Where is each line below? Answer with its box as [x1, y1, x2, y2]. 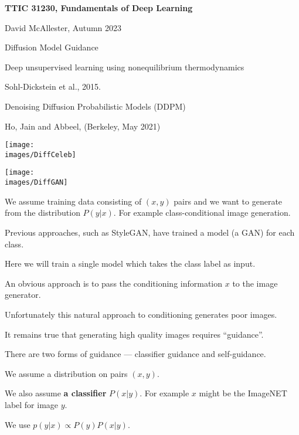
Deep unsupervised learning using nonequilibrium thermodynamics [5, 60, 244, 73]
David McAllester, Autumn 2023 [5, 21, 122, 33]
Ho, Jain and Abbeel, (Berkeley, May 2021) [5, 120, 161, 132]
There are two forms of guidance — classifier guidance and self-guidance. [5, 348, 266, 360]
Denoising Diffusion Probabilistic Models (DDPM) [5, 100, 186, 112]
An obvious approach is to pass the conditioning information [5, 277, 223, 289]
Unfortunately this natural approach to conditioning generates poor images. [5, 308, 277, 320]
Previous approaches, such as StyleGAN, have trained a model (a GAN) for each [5, 226, 295, 238]
